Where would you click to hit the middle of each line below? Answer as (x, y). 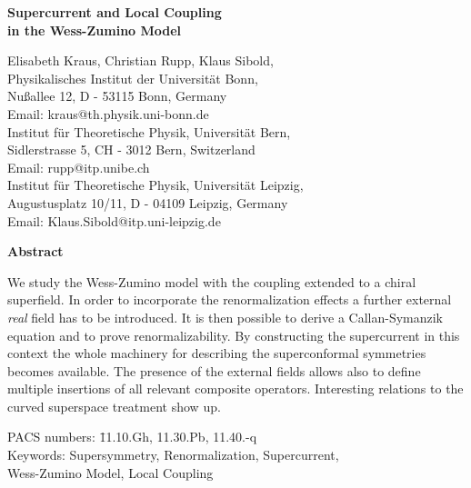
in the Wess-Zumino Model (95, 30)
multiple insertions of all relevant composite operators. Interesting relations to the (235, 388)
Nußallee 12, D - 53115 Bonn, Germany (117, 96)
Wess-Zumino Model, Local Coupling (110, 472)
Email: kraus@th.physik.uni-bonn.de (108, 113)
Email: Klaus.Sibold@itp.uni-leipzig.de (114, 220)
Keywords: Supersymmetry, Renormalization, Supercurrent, (173, 455)
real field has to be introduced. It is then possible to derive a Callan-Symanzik (225, 317)
